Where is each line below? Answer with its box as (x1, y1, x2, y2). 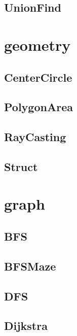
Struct (4, 158, 38, 174)
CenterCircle (4, 69, 72, 85)
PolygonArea (4, 99, 73, 115)
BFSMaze (4, 258, 56, 274)
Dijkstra (4, 318, 48, 333)
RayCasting (4, 129, 66, 145)
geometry (4, 34, 71, 55)
